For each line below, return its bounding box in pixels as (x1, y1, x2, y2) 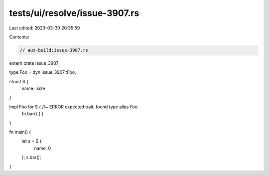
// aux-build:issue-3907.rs (19, 47, 88, 53)
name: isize (21, 85, 45, 92)
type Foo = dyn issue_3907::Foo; (9, 69, 77, 75)
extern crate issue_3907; (9, 60, 60, 66)
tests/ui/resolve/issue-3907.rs (9, 7, 139, 18)
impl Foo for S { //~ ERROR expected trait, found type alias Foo (9, 104, 138, 110)
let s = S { (21, 138, 42, 144)
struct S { (9, 78, 28, 84)
